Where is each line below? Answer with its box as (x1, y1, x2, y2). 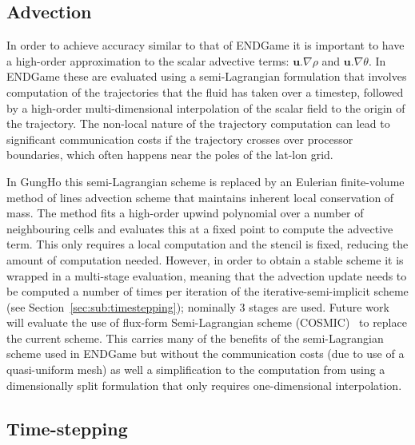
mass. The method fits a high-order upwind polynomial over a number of (6, 205, 364, 221)
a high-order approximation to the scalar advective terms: (6, 52, 289, 69)
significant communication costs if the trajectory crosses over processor (6, 130, 353, 147)
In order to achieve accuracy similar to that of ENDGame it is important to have (6, 37, 405, 54)
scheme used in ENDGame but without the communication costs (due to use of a (6, 345, 405, 362)
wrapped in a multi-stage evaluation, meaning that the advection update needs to (6, 267, 407, 284)
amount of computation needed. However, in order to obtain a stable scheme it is (6, 251, 404, 268)
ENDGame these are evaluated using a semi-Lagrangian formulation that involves (6, 68, 407, 85)
